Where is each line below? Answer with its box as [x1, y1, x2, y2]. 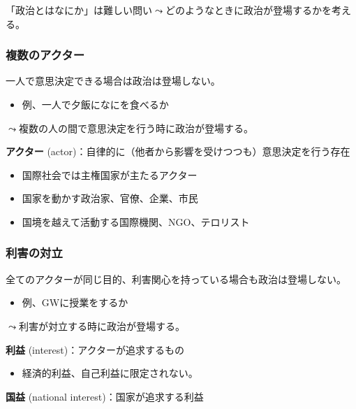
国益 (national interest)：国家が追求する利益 [6, 389, 204, 403]
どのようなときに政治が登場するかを [165, 3, 332, 17]
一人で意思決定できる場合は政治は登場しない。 [6, 73, 221, 88]
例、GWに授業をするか [22, 295, 128, 310]
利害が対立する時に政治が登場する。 [18, 318, 185, 333]
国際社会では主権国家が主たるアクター [22, 167, 198, 182]
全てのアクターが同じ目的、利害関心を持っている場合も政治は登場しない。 [6, 271, 347, 286]
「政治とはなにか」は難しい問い [6, 3, 152, 17]
